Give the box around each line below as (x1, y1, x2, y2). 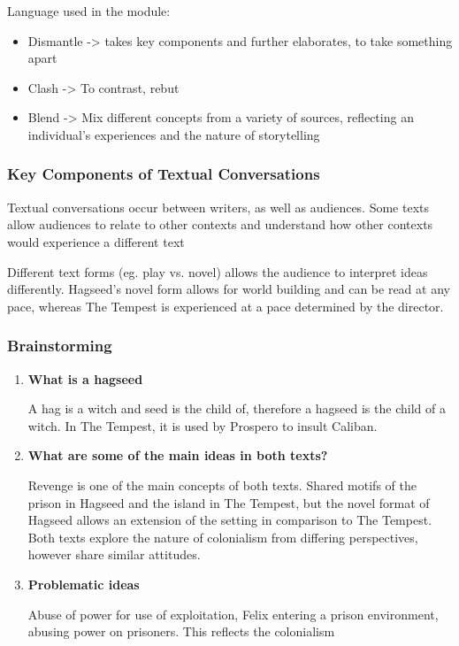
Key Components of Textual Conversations (7, 163, 320, 185)
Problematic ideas (27, 574, 140, 593)
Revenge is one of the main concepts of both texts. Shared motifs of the (27, 475, 417, 494)
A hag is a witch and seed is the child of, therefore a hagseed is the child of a (27, 399, 446, 418)
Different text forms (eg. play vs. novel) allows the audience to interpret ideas (7, 262, 428, 281)
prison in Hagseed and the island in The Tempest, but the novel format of (27, 493, 430, 511)
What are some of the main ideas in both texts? (27, 446, 328, 465)
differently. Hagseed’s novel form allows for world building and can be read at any (7, 280, 450, 298)
